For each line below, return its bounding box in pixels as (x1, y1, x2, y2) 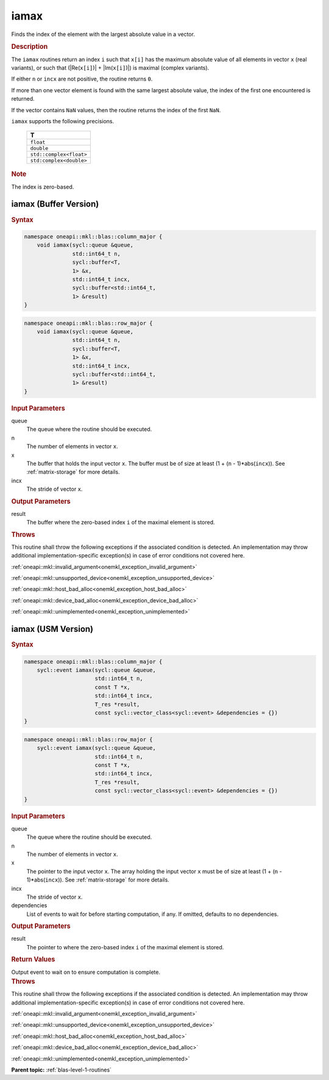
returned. (11, 95, 35, 103)
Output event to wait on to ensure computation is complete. (11, 968, 161, 976)
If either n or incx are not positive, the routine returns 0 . (11, 75, 153, 82)
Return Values (11, 955, 55, 964)
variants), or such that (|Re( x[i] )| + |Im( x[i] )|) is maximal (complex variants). (11, 64, 210, 71)
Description (11, 43, 48, 51)
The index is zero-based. (11, 183, 74, 190)
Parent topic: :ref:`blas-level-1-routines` (11, 1066, 112, 1073)
